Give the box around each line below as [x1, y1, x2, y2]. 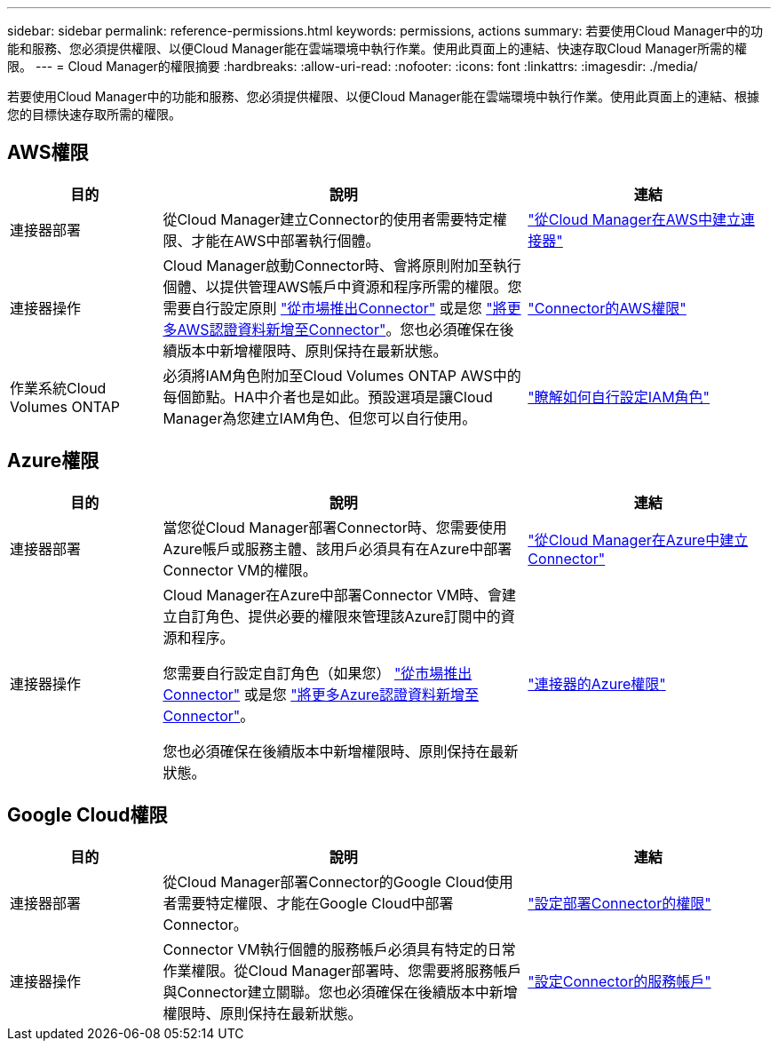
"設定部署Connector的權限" [528, 893, 711, 912]
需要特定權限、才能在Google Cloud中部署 [177, 893, 454, 912]
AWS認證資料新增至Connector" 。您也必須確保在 [177, 320, 500, 338]
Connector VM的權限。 [163, 560, 317, 579]
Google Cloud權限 [7, 804, 168, 827]
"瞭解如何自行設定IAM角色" [528, 387, 711, 406]
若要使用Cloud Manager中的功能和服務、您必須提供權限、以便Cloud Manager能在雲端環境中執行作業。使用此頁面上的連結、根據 [7, 89, 759, 104]
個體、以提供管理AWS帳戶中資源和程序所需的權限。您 [163, 277, 522, 296]
